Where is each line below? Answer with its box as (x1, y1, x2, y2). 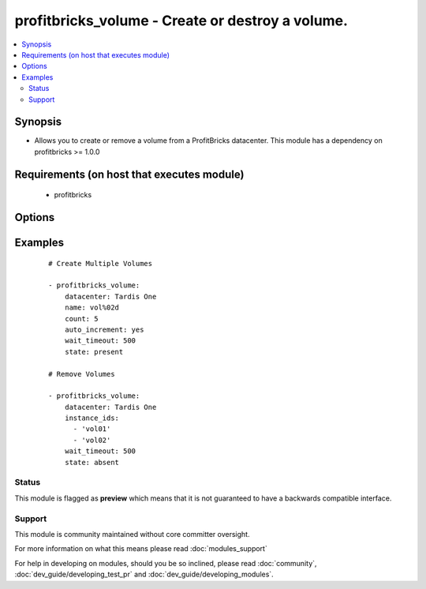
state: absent (64, 458, 120, 467)
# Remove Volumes (48, 370, 115, 378)
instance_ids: (64, 414, 120, 422)
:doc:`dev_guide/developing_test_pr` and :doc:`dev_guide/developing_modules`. (14, 569, 274, 580)
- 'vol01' (73, 425, 111, 433)
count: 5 (64, 314, 99, 323)
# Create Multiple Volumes (48, 259, 153, 268)
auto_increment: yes (64, 325, 144, 334)
